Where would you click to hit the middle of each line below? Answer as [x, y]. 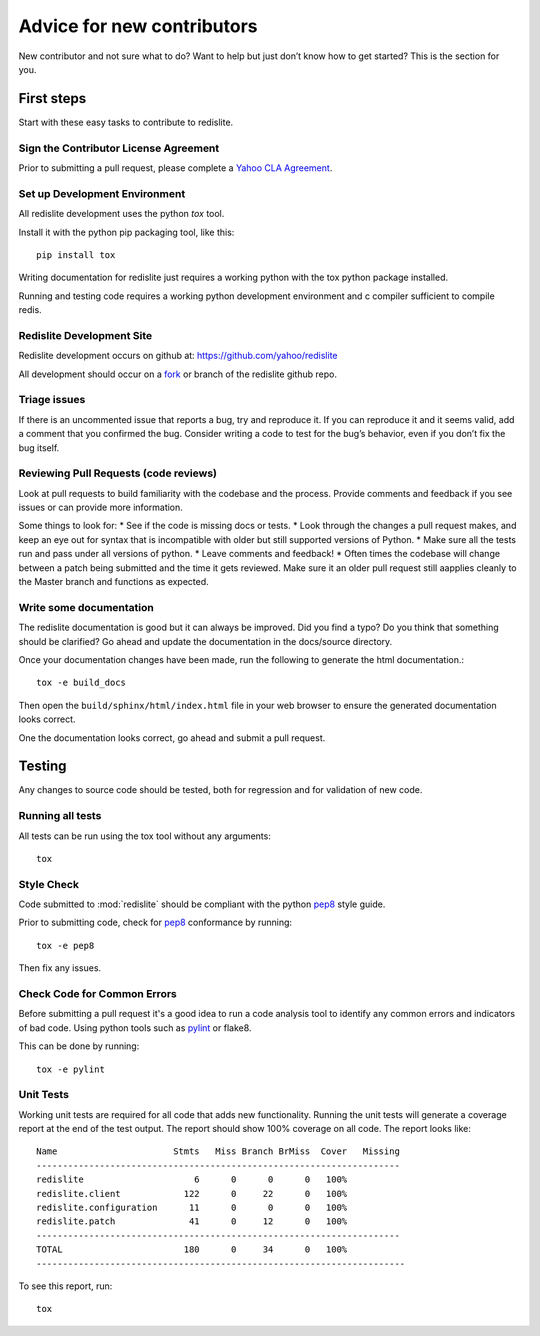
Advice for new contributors [138, 26]
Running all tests [60, 816]
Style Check [49, 884]
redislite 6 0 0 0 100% [192, 1179]
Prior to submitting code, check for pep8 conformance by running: [155, 922]
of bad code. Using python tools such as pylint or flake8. [135, 1027]
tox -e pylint [70, 1069]
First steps [52, 98]
